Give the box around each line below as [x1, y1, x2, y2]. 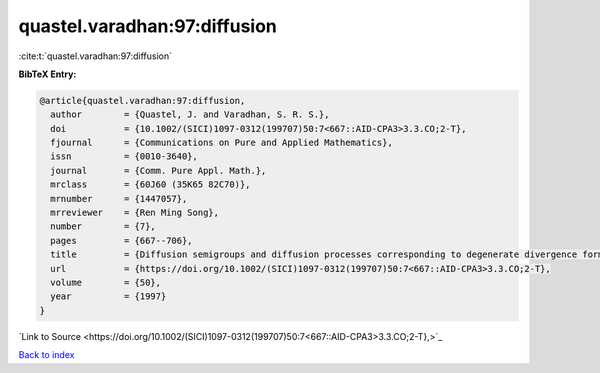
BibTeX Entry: [18, 68, 77, 80]
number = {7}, [50, 221, 157, 232]
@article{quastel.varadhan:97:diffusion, [39, 95, 246, 106]
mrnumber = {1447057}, [50, 193, 188, 204]
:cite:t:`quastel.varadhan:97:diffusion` [18, 50, 173, 62]
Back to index [18, 349, 75, 361]
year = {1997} [50, 291, 167, 302]
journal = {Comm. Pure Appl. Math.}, [50, 165, 267, 176]
